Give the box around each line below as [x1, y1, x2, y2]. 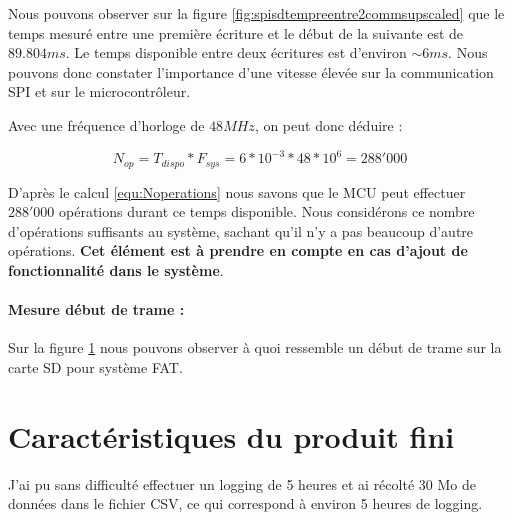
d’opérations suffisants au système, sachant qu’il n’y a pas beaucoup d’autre [8, 220, 474, 241]
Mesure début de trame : [8, 299, 185, 320]
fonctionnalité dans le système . [8, 259, 224, 280]
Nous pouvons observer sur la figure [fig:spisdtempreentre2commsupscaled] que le [8, 3, 505, 23]
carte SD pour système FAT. [8, 356, 183, 377]
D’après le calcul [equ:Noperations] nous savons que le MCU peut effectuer [8, 181, 466, 202]
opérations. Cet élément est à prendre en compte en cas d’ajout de [8, 240, 468, 261]
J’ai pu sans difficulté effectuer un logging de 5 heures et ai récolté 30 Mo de [8, 473, 476, 494]
